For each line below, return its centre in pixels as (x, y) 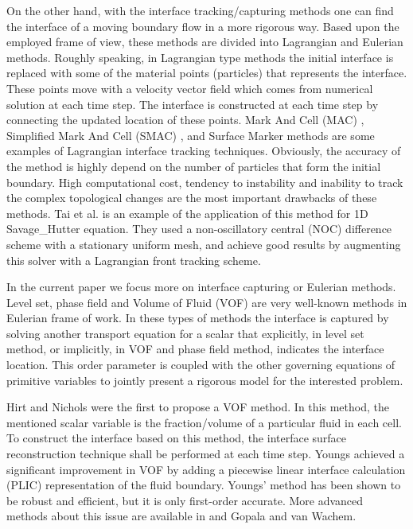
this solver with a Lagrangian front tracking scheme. (134, 260)
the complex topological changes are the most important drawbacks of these (192, 198)
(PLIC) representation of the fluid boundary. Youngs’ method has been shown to (204, 485)
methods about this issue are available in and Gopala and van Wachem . (181, 516)
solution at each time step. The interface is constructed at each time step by (193, 104)
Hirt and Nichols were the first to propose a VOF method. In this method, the (198, 407)
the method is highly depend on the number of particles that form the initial (194, 166)
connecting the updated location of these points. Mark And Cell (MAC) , (185, 120)
